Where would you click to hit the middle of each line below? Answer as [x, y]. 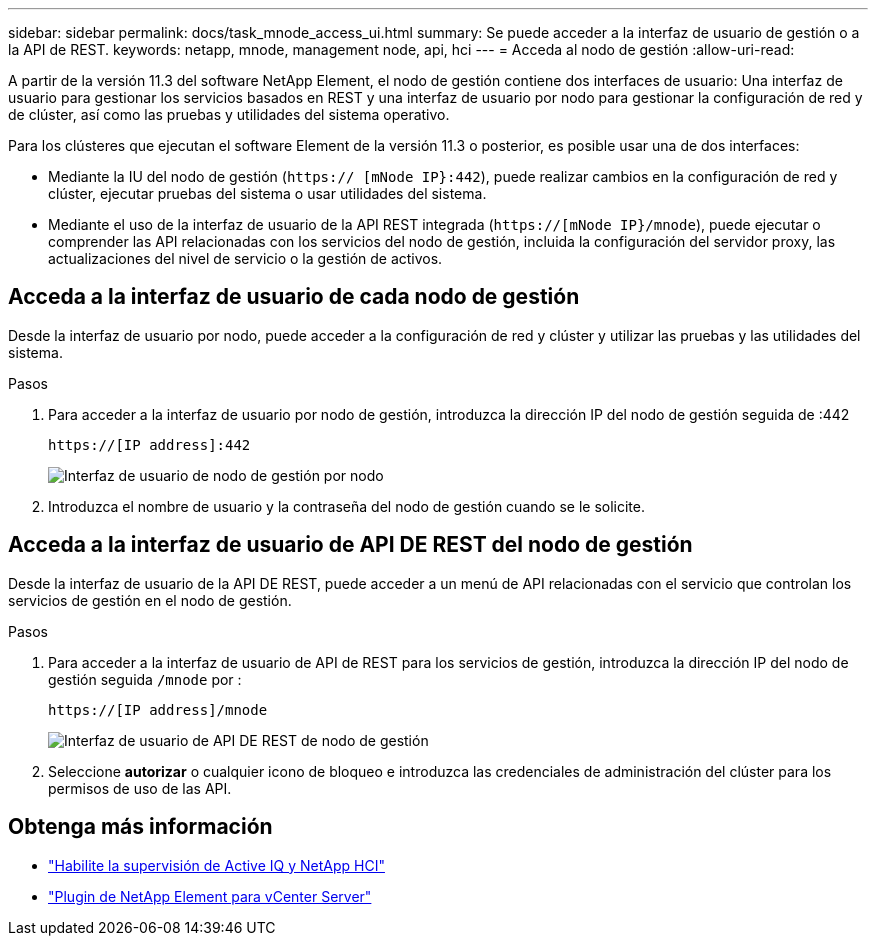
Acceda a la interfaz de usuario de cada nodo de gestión [294, 297]
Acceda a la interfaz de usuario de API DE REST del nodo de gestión [350, 545]
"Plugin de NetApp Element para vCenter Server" [210, 896]
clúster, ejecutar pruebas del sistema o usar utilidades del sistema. [267, 193]
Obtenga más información [140, 827]
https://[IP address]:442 [149, 444]
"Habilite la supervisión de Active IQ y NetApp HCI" [216, 865]
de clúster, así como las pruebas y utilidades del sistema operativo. [229, 114]
